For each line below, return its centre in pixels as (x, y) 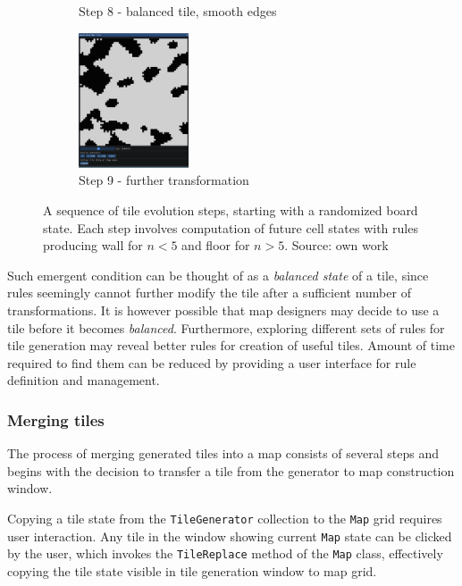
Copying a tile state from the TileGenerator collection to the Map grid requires (225, 518)
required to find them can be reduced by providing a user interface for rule (212, 362)
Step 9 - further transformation (164, 180)
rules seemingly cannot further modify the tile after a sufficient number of (209, 293)
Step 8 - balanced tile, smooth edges (178, 11)
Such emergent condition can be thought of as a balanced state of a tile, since (218, 275)
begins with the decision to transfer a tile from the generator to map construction (231, 470)
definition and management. (84, 380)
